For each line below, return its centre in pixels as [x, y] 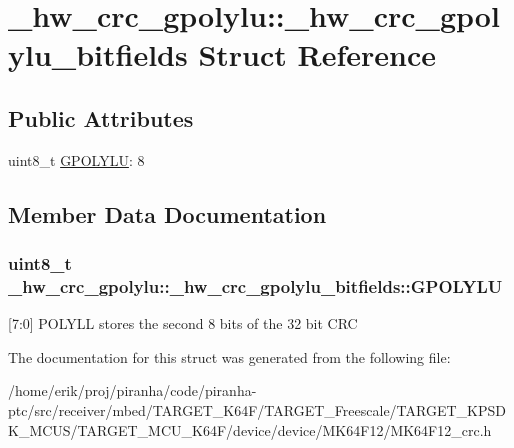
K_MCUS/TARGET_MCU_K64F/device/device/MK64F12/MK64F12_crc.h [250, 429]
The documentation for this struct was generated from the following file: [229, 356]
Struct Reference [317, 54]
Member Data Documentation [167, 213]
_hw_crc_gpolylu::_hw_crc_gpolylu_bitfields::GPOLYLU [255, 285]
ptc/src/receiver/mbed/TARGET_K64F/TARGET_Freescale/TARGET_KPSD [257, 410]
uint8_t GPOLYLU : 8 [76, 159]
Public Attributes [101, 117]
